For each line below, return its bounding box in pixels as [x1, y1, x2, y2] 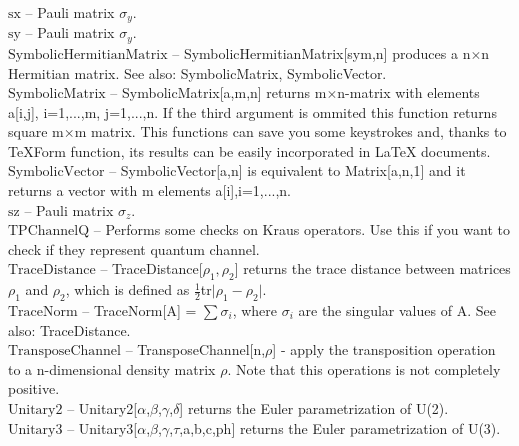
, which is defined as [65, 279, 190, 300]
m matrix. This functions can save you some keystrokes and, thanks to [74, 121, 507, 142]
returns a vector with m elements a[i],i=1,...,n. [8, 180, 291, 201]
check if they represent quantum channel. [8, 238, 260, 259]
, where [232, 300, 278, 321]
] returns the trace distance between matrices [234, 258, 511, 279]
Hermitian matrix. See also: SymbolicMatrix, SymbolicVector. [8, 62, 387, 83]
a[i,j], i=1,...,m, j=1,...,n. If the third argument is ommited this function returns [8, 101, 497, 122]
